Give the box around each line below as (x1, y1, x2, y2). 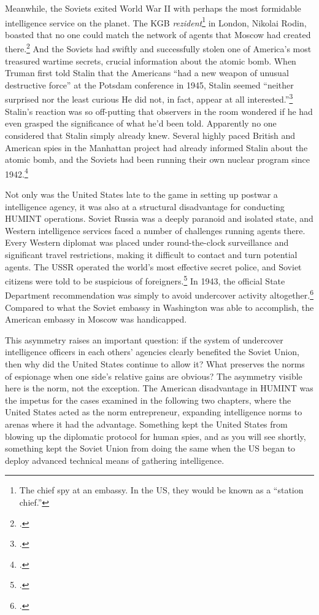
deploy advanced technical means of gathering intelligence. (5, 453, 225, 466)
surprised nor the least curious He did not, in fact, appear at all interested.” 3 (5, 91, 293, 106)
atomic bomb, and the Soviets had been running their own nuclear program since (5, 153, 310, 166)
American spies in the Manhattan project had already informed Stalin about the (5, 141, 308, 154)
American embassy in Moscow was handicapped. (5, 313, 187, 326)
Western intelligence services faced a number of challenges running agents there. (5, 224, 306, 237)
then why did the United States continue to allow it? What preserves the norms (5, 357, 305, 370)
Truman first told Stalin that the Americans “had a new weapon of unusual (5, 66, 289, 79)
